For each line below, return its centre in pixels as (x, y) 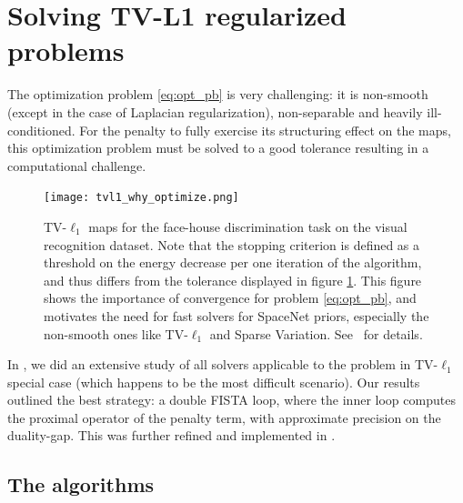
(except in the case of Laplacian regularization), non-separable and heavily (215, 111)
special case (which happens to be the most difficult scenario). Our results (214, 382)
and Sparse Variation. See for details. (316, 333)
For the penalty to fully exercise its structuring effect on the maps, (265, 130)
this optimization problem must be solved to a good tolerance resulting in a (218, 148)
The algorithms (81, 484)
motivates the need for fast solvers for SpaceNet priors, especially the (237, 315)
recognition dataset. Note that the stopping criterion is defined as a (232, 244)
